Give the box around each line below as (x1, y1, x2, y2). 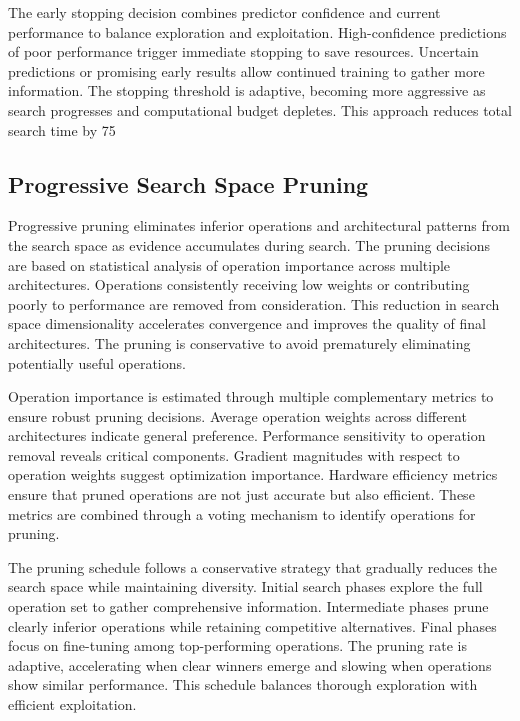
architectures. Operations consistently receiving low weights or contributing (8, 274, 470, 295)
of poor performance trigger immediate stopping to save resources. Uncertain (8, 41, 479, 62)
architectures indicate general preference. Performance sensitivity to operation (8, 425, 486, 446)
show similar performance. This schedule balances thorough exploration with (8, 674, 478, 695)
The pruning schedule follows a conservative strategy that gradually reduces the (8, 556, 498, 577)
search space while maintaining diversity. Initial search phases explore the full (8, 576, 483, 597)
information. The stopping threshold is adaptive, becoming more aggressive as (8, 80, 486, 101)
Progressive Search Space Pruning (8, 168, 369, 199)
